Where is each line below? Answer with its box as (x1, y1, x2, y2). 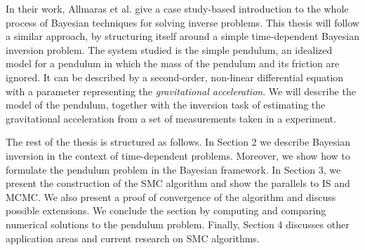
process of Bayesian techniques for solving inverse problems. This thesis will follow (6, 15, 359, 29)
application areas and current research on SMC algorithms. (6, 230, 260, 245)
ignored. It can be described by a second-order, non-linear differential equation (6, 69, 344, 84)
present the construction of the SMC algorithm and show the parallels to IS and (6, 176, 350, 190)
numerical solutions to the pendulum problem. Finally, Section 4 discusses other (6, 216, 350, 231)
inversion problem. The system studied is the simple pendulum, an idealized (6, 42, 333, 57)
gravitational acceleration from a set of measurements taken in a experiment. (6, 111, 336, 125)
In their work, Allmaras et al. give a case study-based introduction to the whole (6, 1, 349, 15)
